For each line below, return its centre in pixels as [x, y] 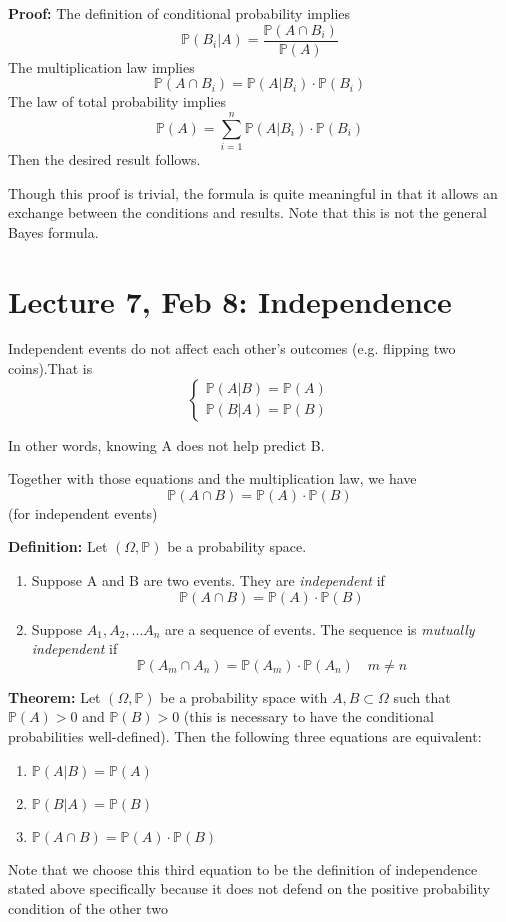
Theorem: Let [54, 696]
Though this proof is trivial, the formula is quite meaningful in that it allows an [253, 192]
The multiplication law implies [101, 66]
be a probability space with [244, 696]
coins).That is [50, 368]
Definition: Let [58, 546]
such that [422, 696]
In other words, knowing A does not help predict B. [166, 444]
